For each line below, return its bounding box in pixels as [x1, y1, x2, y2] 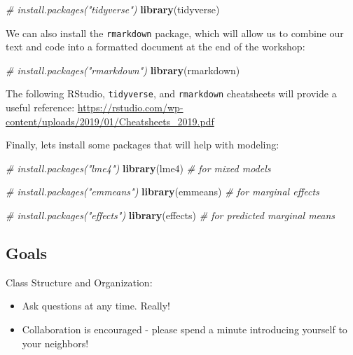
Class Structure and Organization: [6, 274, 153, 289]
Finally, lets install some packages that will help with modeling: [6, 137, 279, 152]
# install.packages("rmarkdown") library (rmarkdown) [6, 62, 240, 77]
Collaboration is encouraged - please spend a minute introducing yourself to [22, 322, 347, 337]
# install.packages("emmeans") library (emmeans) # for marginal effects [6, 184, 319, 199]
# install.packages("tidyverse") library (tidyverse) [6, 2, 220, 16]
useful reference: [6, 100, 75, 115]
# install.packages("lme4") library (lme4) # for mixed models [6, 160, 271, 175]
